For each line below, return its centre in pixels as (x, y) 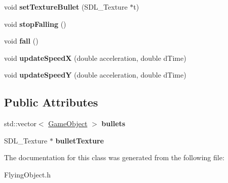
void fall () (21, 41)
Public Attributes (51, 102)
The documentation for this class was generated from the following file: (114, 157)
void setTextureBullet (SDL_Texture (66, 7)
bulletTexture (80, 140)
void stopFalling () (35, 24)
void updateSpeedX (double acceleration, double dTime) (95, 58)
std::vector (20, 123)
